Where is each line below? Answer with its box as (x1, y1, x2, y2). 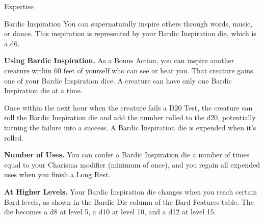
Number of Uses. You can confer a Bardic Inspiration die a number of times (4, 149, 250, 160)
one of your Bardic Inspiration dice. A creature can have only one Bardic (4, 75, 232, 86)
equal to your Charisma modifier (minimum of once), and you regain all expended (4, 159, 260, 170)
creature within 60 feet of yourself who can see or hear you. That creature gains (4, 65, 253, 75)
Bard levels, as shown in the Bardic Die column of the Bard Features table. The (4, 196, 254, 207)
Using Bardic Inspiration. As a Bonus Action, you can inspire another (4, 55, 234, 66)
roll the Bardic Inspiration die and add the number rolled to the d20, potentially (4, 112, 256, 123)
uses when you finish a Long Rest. (4, 169, 111, 180)
